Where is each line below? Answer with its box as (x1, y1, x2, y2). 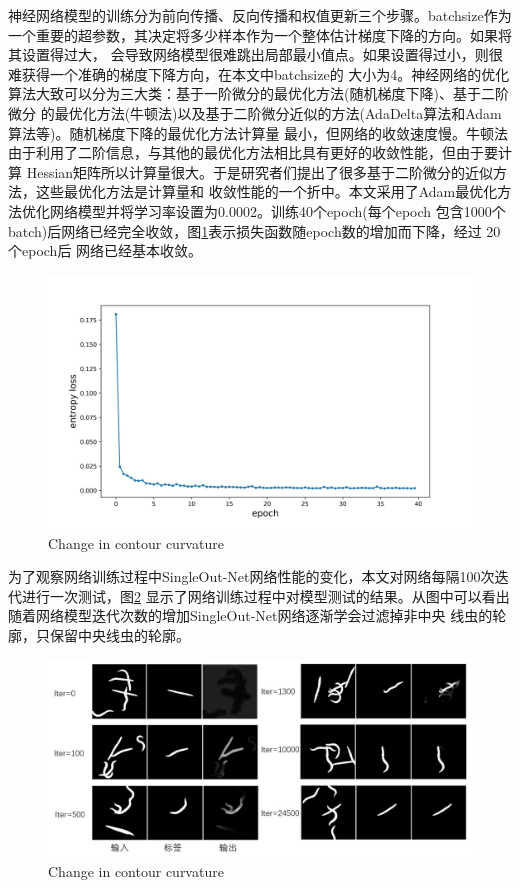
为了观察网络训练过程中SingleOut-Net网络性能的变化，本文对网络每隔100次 (8, 566, 495, 587)
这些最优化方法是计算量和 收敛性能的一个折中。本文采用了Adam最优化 (35, 181, 498, 202)
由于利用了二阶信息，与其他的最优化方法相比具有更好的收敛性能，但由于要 (8, 142, 498, 163)
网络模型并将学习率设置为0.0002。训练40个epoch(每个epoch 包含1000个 (49, 200, 506, 221)
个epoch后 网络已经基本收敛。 (8, 240, 203, 261)
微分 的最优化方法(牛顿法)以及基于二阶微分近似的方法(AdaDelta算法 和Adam (8, 102, 502, 123)
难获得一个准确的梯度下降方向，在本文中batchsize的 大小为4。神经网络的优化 (8, 63, 510, 84)
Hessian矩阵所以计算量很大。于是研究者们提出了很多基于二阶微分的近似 (26, 161, 494, 182)
